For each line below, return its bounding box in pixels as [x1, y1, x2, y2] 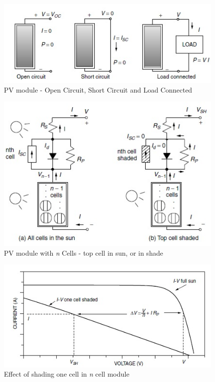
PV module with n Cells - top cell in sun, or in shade [4, 247, 163, 258]
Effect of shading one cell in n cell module [4, 369, 129, 379]
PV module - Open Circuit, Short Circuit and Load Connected [4, 84, 193, 95]
